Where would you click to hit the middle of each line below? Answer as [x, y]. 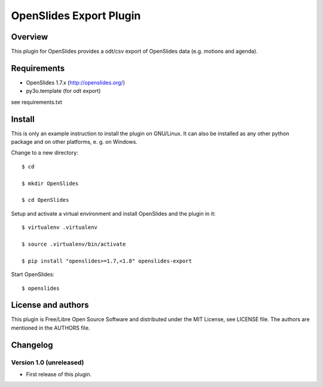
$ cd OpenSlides [45, 200]
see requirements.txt [36, 102]
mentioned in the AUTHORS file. [51, 328]
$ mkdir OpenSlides [50, 183]
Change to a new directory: [45, 153]
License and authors [50, 305]
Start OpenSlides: [33, 274]
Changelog [32, 345]
